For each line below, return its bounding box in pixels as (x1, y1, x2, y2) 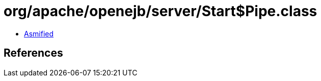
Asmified (24, 29, 54, 38)
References (4, 47, 63, 60)
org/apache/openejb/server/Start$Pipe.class (4, 3, 317, 20)
